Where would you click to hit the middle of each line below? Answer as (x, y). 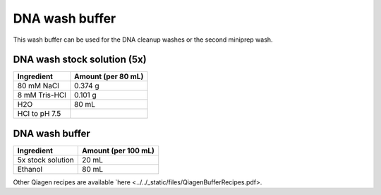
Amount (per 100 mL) (119, 150)
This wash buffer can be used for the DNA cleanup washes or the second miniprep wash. (143, 40)
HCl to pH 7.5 (39, 114)
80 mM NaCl (38, 86)
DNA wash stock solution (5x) (80, 60)
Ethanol (30, 169)
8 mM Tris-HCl (42, 95)
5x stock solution (46, 160)
